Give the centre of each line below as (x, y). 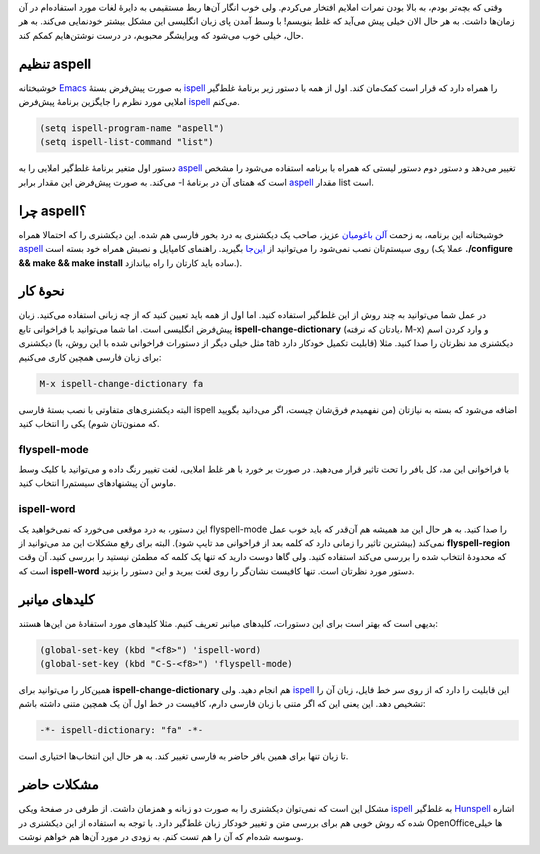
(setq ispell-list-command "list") (126, 142)
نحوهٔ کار (41, 291)
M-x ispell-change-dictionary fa (121, 383)
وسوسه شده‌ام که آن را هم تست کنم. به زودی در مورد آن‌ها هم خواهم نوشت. (161, 837)
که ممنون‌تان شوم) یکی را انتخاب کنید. (89, 423)
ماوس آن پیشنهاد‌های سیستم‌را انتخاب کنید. (97, 483)
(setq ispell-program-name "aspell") (132, 128)
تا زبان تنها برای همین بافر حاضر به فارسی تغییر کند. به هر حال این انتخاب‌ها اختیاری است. (183, 756)
